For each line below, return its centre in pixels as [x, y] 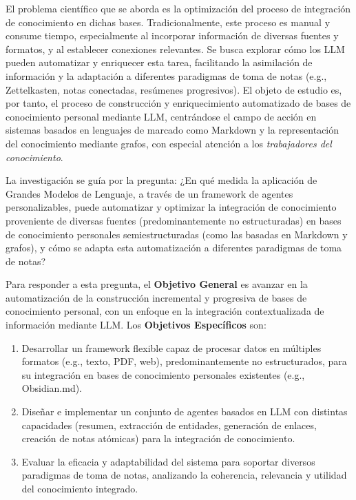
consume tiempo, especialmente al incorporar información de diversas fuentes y [172, 35]
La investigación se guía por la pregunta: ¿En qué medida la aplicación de [161, 180]
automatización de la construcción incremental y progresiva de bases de [156, 297]
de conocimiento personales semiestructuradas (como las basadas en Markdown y [177, 234]
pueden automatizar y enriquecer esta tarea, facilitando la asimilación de [159, 62]
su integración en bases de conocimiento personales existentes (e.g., [163, 374]
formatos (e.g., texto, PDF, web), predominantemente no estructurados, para [184, 361]
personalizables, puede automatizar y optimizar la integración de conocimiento [171, 207]
